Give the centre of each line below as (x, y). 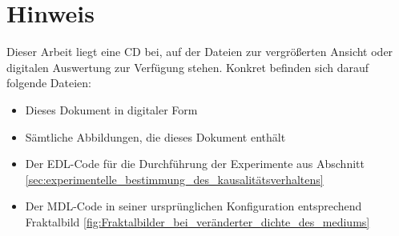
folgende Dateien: (49, 83)
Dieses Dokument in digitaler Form (111, 109)
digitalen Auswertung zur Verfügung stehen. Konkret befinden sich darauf (187, 67)
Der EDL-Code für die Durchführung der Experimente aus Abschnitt (195, 164)
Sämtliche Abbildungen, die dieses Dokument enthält (155, 136)
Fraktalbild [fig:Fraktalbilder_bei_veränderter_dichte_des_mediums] (197, 221)
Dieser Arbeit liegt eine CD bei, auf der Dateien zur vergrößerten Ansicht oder (200, 52)
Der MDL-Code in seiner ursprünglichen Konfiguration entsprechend (193, 206)
